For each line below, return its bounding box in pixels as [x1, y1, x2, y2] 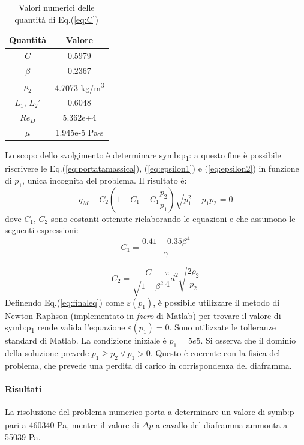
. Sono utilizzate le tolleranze [169, 321, 276, 333]
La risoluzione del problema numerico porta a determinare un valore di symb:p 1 [5, 405, 298, 420]
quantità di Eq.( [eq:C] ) [14, 13, 99, 25]
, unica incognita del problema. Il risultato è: [22, 173, 187, 186]
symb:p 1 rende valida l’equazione [5, 321, 125, 335]
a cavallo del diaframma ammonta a [155, 419, 288, 431]
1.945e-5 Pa [55, 125, 98, 138]
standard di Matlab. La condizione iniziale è [5, 334, 167, 347]
